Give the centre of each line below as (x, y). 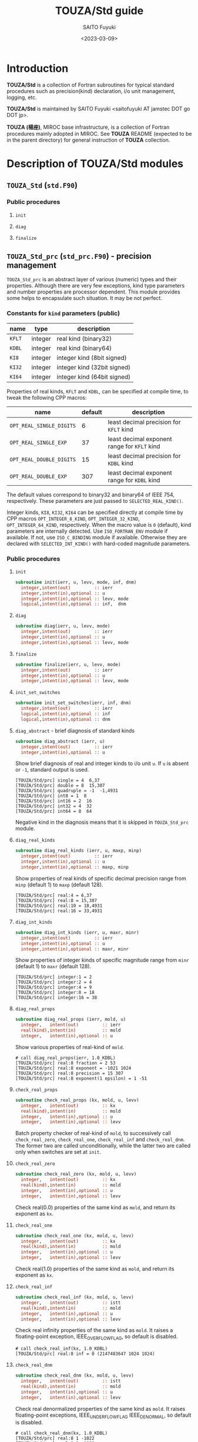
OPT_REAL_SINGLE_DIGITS (43, 425)
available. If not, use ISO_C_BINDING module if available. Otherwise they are (97, 537)
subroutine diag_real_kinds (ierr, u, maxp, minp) (78, 851)
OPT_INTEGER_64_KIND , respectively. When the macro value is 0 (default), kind (99, 525)
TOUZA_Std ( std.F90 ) (42, 186)
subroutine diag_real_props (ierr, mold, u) (71, 1019)
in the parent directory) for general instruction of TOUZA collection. (88, 140)
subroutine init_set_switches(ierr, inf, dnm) (73, 703)
